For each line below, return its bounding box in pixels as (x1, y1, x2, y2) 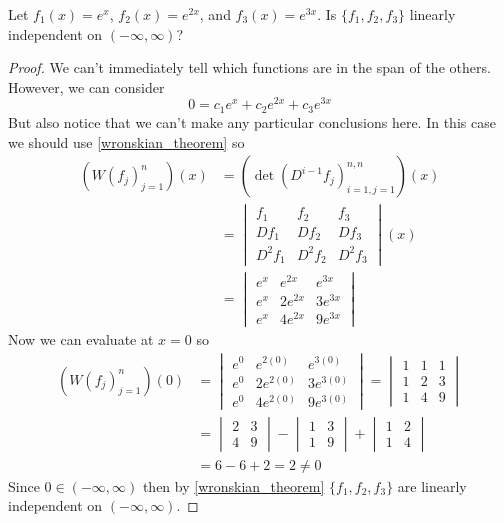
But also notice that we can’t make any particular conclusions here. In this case (8, 111, 496, 132)
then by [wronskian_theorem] (142, 475, 325, 496)
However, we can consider (8, 76, 165, 97)
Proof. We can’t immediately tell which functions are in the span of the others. (8, 57, 491, 78)
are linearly (397, 475, 467, 496)
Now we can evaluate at (8, 328, 154, 349)
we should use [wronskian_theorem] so (8, 131, 245, 152)
